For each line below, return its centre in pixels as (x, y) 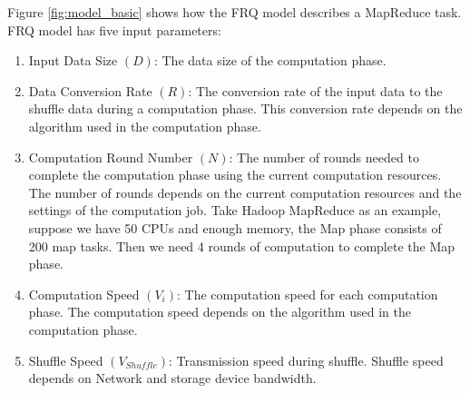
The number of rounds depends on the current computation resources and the (245, 192)
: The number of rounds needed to (324, 157)
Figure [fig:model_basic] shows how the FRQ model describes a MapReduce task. (235, 12)
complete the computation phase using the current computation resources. (235, 175)
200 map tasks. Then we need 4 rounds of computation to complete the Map (242, 246)
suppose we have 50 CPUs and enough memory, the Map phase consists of (235, 227)
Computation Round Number (111, 157)
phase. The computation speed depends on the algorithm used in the (220, 312)
